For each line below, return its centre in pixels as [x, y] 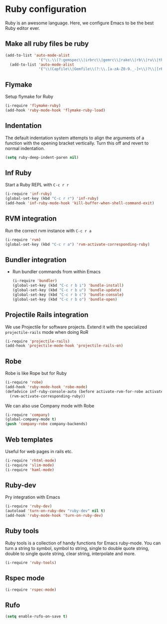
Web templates [29, 439]
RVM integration [31, 219]
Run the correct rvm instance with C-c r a [48, 231]
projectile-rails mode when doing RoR [47, 332]
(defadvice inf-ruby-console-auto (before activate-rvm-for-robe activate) [85, 391]
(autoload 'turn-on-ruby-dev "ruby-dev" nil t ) [55, 511]
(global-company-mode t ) [31, 419]
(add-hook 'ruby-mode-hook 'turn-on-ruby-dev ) [54, 516]
